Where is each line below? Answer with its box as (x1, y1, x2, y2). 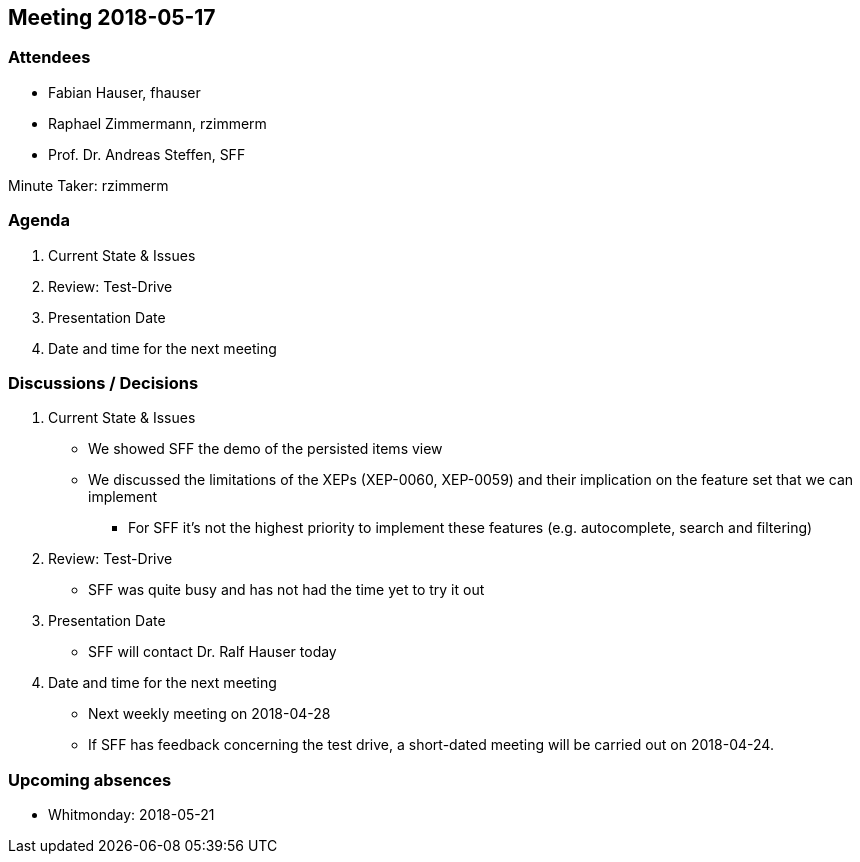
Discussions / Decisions (8, 372, 199, 393)
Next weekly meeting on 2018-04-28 (88, 705, 331, 723)
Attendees (8, 47, 91, 68)
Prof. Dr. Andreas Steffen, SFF (48, 145, 246, 163)
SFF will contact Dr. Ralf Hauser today (88, 643, 337, 661)
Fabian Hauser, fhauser (48, 83, 201, 101)
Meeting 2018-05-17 (8, 5, 216, 30)
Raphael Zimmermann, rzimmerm (48, 114, 267, 132)
